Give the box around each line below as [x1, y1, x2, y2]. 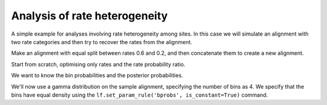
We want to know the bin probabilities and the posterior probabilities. [11, 72, 183, 79]
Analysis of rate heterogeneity [11, 9, 168, 22]
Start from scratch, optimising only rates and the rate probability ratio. [11, 60, 186, 68]
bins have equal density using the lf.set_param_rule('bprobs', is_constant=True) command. [11, 91, 268, 98]
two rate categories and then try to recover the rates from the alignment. [11, 38, 193, 45]
